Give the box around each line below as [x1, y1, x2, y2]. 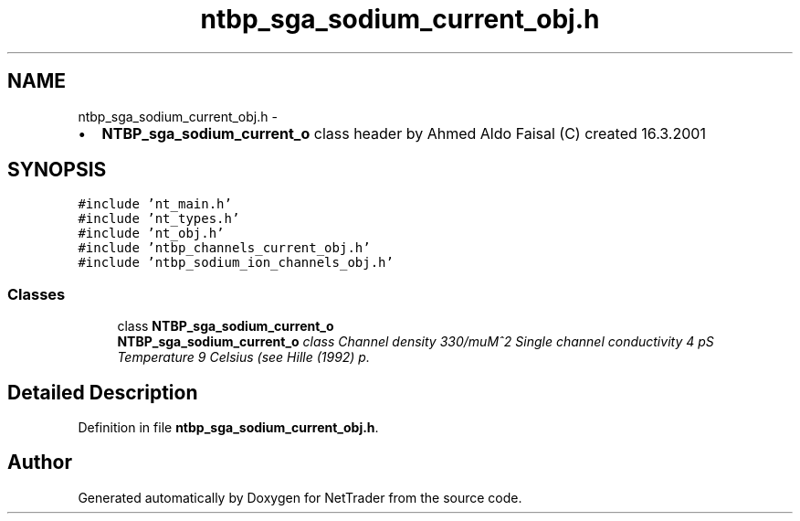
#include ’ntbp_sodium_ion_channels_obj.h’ [78, 255, 394, 271]
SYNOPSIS [7, 158, 107, 182]
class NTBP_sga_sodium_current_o [117, 318, 334, 335]
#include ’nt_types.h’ [78, 211, 240, 227]
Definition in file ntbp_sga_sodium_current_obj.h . [78, 420, 379, 436]
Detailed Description [7, 380, 198, 404]
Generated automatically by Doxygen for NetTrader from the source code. [78, 489, 522, 505]
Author [7, 451, 72, 474]
